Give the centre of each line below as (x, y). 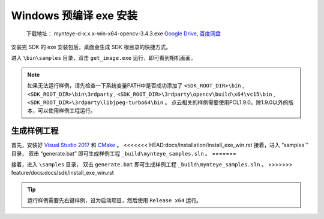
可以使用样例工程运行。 (67, 111)
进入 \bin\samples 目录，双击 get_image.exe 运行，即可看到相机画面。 (103, 58)
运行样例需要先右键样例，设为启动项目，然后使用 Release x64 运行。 (115, 200)
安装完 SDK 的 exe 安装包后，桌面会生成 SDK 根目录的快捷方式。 (91, 47)
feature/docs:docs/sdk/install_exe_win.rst (62, 173)
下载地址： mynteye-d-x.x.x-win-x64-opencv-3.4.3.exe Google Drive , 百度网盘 (124, 34)
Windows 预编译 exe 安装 (74, 16)
